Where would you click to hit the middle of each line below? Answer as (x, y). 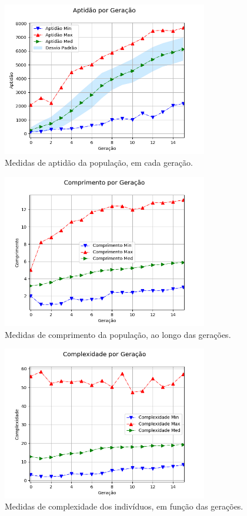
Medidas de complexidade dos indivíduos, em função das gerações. (124, 506)
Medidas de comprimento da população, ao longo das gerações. (118, 334)
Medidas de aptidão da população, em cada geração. (99, 162)
